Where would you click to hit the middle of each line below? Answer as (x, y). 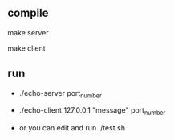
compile (28, 13)
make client (26, 48)
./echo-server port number (60, 94)
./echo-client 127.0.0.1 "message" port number (92, 111)
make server (28, 32)
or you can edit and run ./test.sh (72, 128)
